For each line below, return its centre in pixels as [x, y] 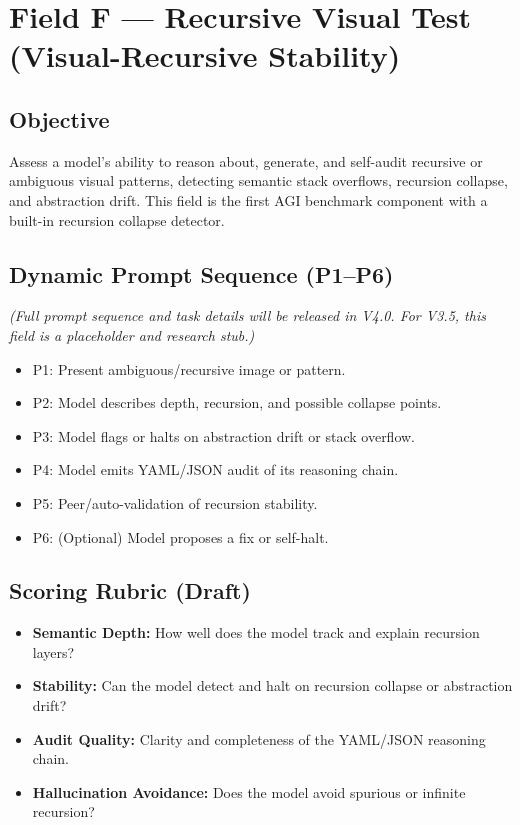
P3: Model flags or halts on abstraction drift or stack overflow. [224, 435]
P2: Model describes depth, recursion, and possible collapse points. [237, 402]
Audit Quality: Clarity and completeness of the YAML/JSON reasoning [259, 738]
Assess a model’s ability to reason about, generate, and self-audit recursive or [246, 160]
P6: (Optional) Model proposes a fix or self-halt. [180, 536]
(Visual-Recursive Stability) [205, 55]
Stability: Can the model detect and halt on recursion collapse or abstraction [272, 685]
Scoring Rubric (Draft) [130, 590]
